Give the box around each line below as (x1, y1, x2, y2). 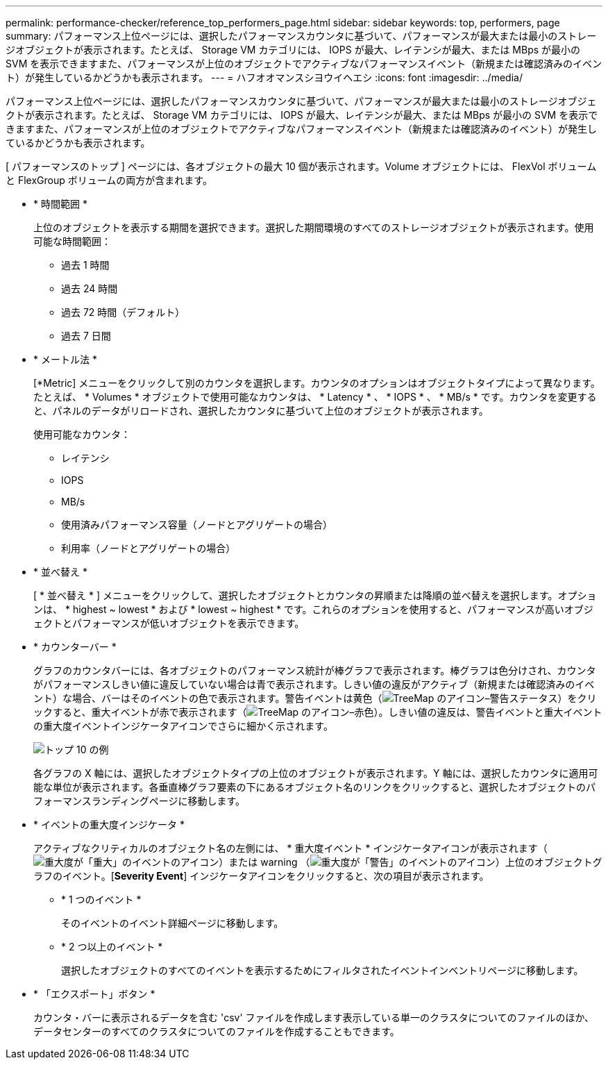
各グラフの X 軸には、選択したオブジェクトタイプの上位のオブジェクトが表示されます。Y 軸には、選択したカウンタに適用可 (33, 767, 598, 779)
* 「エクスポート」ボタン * (33, 988, 155, 1000)
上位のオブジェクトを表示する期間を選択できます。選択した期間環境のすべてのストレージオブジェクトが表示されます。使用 (33, 221, 594, 233)
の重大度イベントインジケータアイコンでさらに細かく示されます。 (33, 720, 333, 732)
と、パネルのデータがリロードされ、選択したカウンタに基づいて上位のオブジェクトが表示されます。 (33, 405, 489, 417)
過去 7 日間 (61, 330, 111, 342)
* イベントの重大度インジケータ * (33, 819, 185, 830)
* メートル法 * (33, 353, 97, 365)
